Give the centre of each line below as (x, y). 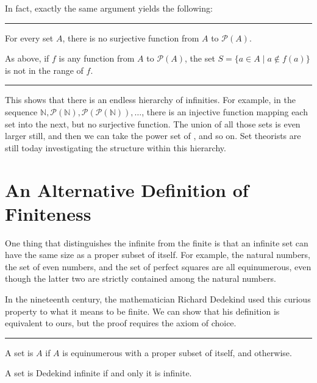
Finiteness (48, 213)
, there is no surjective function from (131, 38)
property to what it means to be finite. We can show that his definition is (142, 311)
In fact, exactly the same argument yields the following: (109, 8)
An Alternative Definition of (127, 189)
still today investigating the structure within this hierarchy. (116, 147)
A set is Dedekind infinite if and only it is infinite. (98, 373)
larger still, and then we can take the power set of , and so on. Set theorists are (153, 136)
